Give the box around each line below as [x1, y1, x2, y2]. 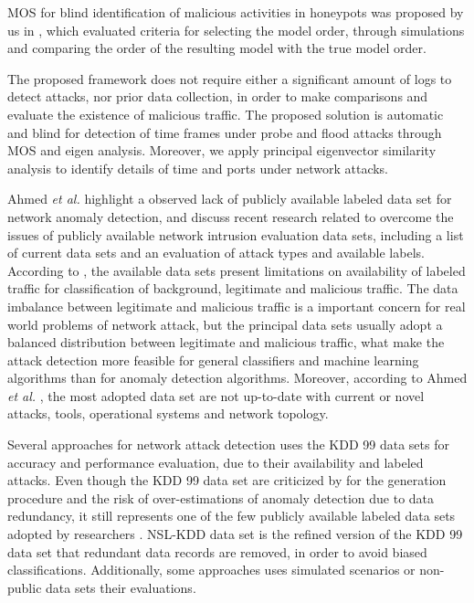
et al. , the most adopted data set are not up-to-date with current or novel [7, 386, 425, 405]
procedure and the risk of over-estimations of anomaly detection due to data [7, 488, 435, 507]
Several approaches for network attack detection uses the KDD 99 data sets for [7, 435, 449, 454]
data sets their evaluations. [46, 577, 196, 597]
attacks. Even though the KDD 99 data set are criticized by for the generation [7, 471, 447, 490]
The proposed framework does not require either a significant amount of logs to [7, 69, 452, 88]
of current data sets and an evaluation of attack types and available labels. [7, 243, 425, 262]
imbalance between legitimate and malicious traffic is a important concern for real [7, 296, 466, 315]
